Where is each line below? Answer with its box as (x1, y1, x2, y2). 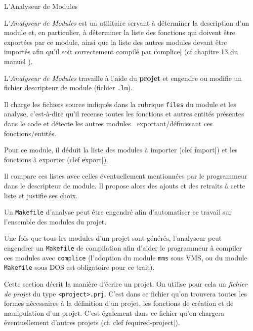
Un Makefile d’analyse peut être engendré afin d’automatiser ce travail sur (4, 207, 232, 217)
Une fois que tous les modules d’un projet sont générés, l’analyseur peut (4, 233, 222, 243)
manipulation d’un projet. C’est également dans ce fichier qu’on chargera (4, 307, 224, 318)
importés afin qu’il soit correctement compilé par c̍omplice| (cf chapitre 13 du (4, 46, 238, 57)
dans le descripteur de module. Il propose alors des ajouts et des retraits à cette (4, 181, 246, 191)
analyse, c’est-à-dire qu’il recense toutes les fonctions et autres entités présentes (4, 109, 244, 119)
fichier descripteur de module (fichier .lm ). (4, 82, 133, 93)
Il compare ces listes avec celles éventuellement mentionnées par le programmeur (4, 171, 248, 181)
